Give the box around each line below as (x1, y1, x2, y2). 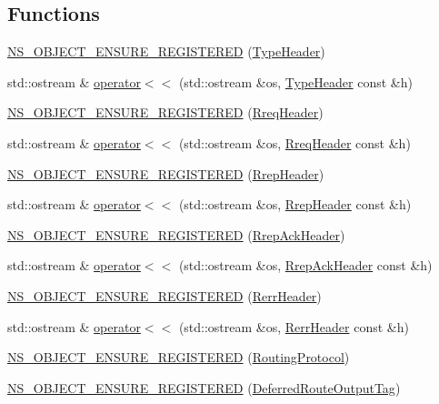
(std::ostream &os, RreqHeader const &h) (178, 133, 411, 152)
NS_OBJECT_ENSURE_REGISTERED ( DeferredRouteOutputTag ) (7, 378, 401, 397)
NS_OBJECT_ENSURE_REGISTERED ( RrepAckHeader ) (7, 225, 345, 244)
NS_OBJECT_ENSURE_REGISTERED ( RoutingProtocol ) (7, 348, 350, 367)
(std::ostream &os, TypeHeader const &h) (178, 72, 413, 91)
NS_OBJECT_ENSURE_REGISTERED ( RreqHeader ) (7, 103, 324, 122)
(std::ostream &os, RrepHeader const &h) (178, 195, 412, 214)
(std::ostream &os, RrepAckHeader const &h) (178, 256, 433, 275)
